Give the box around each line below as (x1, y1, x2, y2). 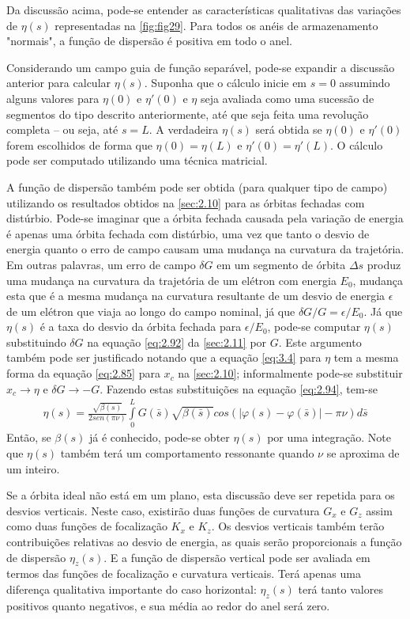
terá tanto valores (298, 580, 383, 597)
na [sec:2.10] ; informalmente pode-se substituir (178, 365, 403, 382)
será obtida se (255, 121, 322, 138)
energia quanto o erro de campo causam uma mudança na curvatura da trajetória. (6, 241, 404, 257)
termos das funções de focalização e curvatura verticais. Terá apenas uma (6, 565, 361, 582)
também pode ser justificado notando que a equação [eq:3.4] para (6, 349, 322, 366)
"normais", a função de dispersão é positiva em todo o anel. (6, 32, 293, 49)
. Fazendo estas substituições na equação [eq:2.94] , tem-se (100, 380, 378, 397)
